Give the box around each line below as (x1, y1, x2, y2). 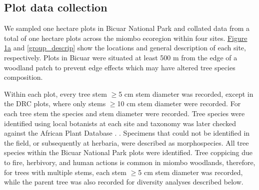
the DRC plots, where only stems (4, 98, 106, 109)
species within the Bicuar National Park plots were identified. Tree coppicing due (4, 147, 252, 158)
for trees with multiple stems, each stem (4, 167, 126, 177)
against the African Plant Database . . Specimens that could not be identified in (4, 128, 250, 138)
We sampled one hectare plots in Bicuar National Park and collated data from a (4, 23, 250, 33)
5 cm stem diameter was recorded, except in (118, 88, 253, 99)
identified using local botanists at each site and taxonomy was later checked (4, 118, 236, 128)
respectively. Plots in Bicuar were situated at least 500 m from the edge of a (4, 52, 237, 62)
